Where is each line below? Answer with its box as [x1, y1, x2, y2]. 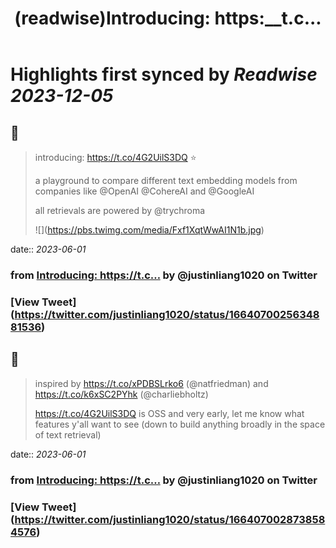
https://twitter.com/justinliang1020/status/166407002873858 [14, 512, 326, 526]
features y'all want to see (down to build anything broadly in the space [34, 418, 326, 430]
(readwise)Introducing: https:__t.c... [14, 7, 322, 30]
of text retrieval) [34, 428, 102, 441]
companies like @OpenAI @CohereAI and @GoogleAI [34, 185, 255, 197]
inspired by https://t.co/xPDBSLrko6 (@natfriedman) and [34, 377, 269, 389]
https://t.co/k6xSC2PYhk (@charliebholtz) [34, 388, 209, 400]
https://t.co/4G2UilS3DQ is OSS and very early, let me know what [34, 407, 305, 419]
